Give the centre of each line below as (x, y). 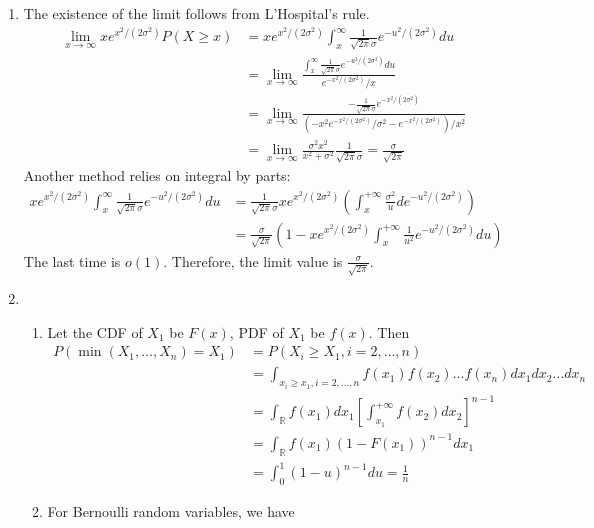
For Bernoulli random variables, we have (171, 511)
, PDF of (256, 331)
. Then (389, 331)
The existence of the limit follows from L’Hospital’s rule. (196, 13)
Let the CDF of (95, 331)
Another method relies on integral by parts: (157, 174)
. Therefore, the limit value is (253, 260)
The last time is (72, 260)
